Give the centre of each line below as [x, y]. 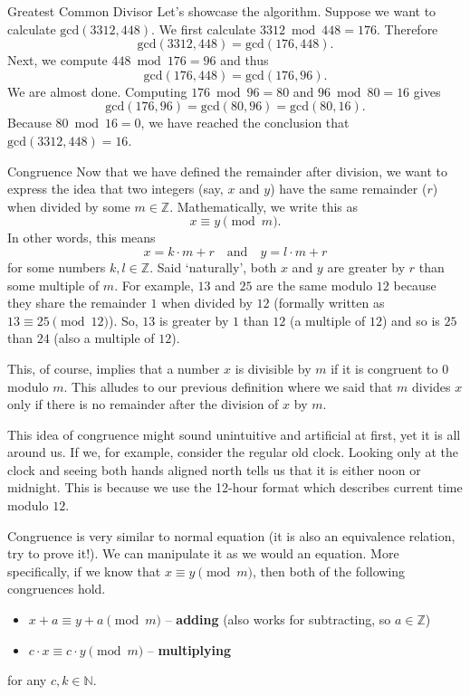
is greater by [194, 320]
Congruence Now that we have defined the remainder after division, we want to [227, 171]
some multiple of [53, 285]
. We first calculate [204, 29]
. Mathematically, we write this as [264, 206]
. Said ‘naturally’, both [213, 267]
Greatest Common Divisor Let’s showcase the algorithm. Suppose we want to [222, 11]
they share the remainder [77, 303]
